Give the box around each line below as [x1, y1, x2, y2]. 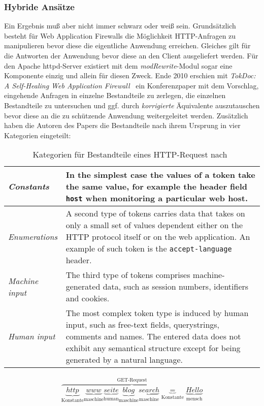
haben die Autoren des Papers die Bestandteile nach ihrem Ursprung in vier [4, 120, 241, 131]
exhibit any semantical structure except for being [65, 342, 241, 354]
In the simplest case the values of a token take [65, 169, 255, 181]
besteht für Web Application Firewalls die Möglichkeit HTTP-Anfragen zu [4, 30, 236, 41]
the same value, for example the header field [65, 180, 248, 193]
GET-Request [117, 377, 147, 383]
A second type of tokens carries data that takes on [65, 207, 245, 220]
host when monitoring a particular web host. [65, 192, 248, 204]
